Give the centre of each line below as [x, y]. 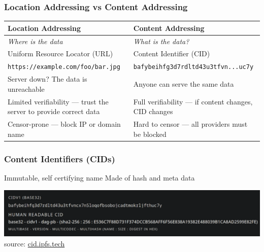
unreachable [26, 88]
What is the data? [161, 41]
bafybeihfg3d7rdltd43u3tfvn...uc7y [193, 67]
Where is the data [35, 41]
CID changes [153, 111]
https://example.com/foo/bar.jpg [64, 67]
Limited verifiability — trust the [58, 101]
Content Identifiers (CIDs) [60, 158]
